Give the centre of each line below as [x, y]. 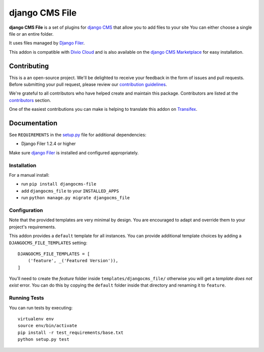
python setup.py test [44, 340]
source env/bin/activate [47, 326]
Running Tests [26, 298]
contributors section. [30, 100]
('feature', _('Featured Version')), [73, 261]
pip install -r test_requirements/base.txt [71, 332]
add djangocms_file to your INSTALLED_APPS [70, 191]
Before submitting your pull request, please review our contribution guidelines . [88, 84]
